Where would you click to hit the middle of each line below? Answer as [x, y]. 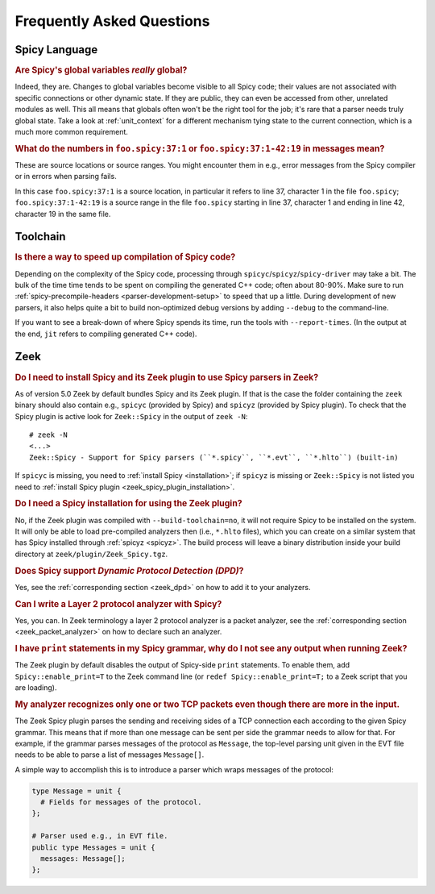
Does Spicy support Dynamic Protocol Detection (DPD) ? [129, 571]
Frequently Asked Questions [112, 21]
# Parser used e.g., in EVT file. [100, 836]
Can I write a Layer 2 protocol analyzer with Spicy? [118, 604]
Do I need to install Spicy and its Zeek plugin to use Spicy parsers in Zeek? [167, 377]
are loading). [36, 688]
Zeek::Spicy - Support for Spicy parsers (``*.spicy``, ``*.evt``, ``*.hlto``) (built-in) [214, 457]
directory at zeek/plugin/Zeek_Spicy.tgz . [91, 554]
